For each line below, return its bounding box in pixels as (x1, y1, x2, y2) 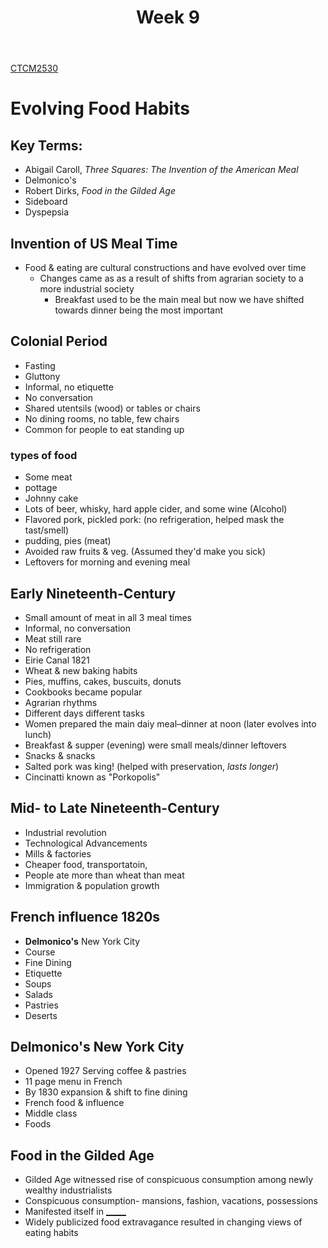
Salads (24, 988, 53, 1000)
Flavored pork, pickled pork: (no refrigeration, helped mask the (24, 514, 285, 526)
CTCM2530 (10, 62, 59, 75)
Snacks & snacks (24, 749, 96, 761)
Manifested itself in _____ (24, 1206, 127, 1218)
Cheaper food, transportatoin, (24, 858, 148, 870)
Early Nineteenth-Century (10, 585, 177, 602)
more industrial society (39, 283, 135, 295)
